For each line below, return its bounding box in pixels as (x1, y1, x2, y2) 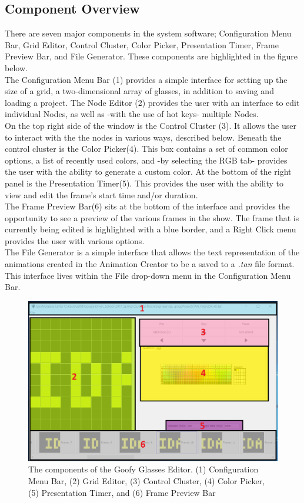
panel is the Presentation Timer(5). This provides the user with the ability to (5, 176, 284, 189)
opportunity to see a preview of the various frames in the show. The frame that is (5, 211, 299, 224)
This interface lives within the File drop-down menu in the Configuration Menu (5, 269, 291, 281)
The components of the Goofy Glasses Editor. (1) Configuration (28, 463, 259, 475)
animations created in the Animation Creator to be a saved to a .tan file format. (5, 258, 295, 270)
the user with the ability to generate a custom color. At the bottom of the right (5, 165, 292, 178)
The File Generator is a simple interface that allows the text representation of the (5, 246, 300, 258)
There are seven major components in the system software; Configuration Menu (5, 27, 292, 39)
